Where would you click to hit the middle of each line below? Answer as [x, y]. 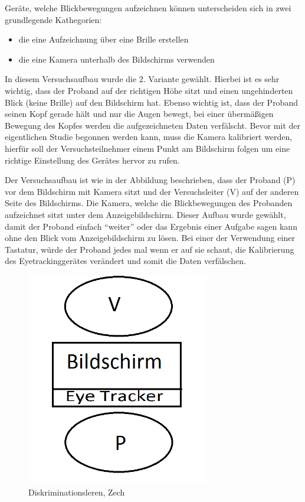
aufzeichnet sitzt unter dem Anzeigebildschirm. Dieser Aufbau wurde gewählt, [145, 214]
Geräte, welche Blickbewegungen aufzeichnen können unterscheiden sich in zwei [148, 8]
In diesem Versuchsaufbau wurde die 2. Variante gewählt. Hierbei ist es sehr [142, 79]
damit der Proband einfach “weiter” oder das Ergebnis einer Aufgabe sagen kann [151, 226]
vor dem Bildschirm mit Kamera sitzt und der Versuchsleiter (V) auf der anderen [152, 191]
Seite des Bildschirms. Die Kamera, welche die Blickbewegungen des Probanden [149, 203]
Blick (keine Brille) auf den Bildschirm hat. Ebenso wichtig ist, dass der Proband [151, 102]
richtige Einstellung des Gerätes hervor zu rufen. [92, 160]
